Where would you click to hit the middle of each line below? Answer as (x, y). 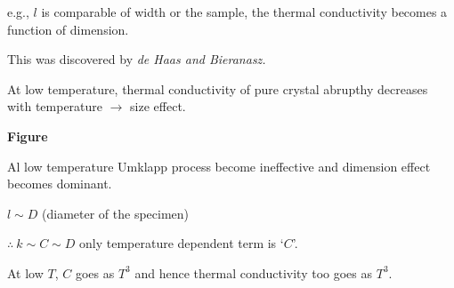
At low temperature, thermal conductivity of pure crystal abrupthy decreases (218, 88)
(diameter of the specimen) (116, 213)
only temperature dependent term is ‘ (182, 243)
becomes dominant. (60, 184)
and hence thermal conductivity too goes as (254, 272)
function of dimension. (68, 29)
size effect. (158, 106)
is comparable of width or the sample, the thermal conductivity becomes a (244, 12)
